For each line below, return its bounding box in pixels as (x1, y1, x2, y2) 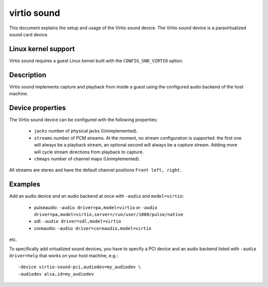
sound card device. (9, 31, 49, 37)
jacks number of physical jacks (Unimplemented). (34, 128, 138, 134)
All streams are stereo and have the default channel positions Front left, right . (9, 167, 182, 173)
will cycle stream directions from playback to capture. (34, 149, 144, 155)
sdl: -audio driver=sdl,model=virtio (34, 218, 122, 224)
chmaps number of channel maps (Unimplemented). (34, 156, 140, 161)
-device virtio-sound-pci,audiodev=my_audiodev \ (18, 264, 141, 270)
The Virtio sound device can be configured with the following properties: (9, 117, 158, 123)
